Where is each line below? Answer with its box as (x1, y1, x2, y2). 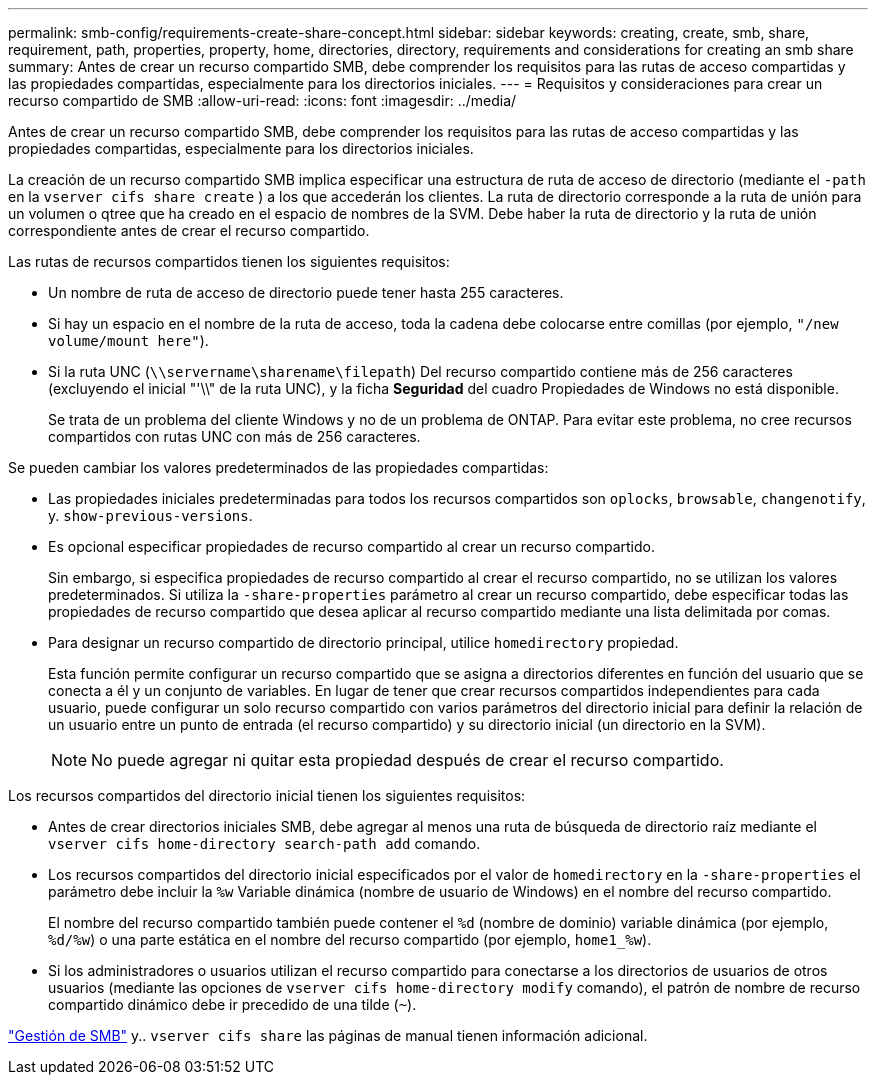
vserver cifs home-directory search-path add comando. (48, 835, 481, 852)
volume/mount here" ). (48, 332, 209, 349)
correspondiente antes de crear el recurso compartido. (8, 222, 370, 239)
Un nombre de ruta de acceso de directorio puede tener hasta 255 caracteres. (48, 284, 564, 301)
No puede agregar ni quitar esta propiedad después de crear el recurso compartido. (91, 750, 724, 770)
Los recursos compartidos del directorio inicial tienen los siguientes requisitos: (8, 787, 526, 804)
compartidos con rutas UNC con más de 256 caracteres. (48, 428, 421, 445)
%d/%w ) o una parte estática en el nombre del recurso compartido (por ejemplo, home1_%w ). (48, 931, 652, 948)
